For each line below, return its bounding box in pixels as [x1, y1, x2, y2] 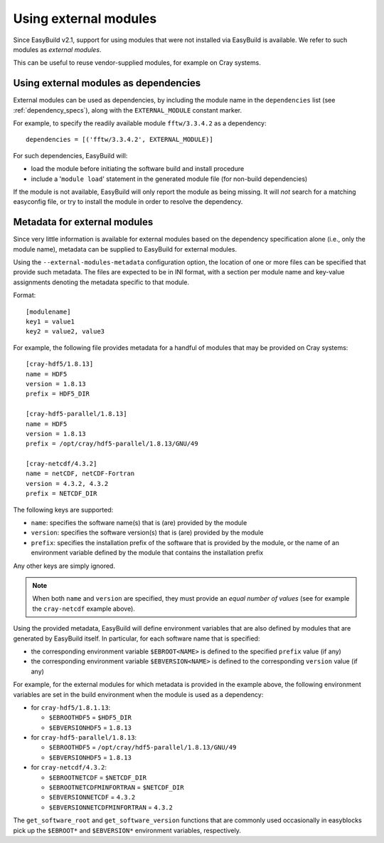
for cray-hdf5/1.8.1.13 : [31, 703, 111, 712]
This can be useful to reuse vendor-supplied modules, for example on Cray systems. [13, 58, 261, 67]
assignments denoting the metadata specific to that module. [13, 278, 190, 286]
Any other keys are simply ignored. [13, 562, 115, 570]
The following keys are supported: [13, 505, 114, 514]
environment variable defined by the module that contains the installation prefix [31, 549, 264, 557]
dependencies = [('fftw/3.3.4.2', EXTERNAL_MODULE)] [26, 135, 213, 144]
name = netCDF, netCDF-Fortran [26, 470, 135, 477]
